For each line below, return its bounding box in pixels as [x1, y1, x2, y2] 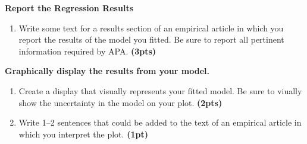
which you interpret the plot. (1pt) [18, 127, 148, 140]
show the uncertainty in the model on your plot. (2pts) [18, 96, 223, 108]
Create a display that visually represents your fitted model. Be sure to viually [18, 84, 302, 97]
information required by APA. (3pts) [18, 44, 156, 57]
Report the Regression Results [5, 2, 134, 14]
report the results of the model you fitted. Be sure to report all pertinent [18, 33, 284, 46]
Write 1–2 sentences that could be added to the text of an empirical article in [18, 116, 302, 129]
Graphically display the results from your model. [5, 65, 209, 77]
